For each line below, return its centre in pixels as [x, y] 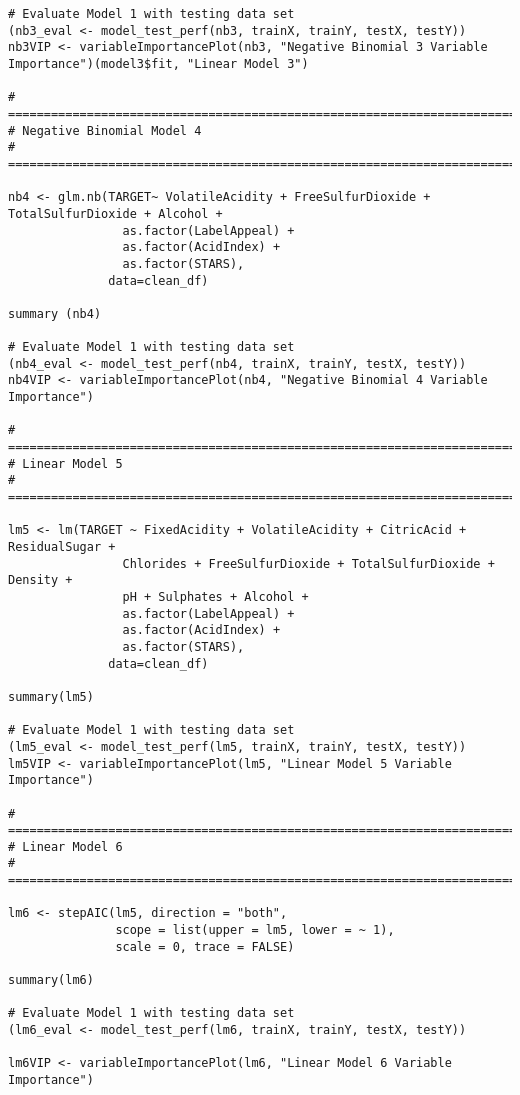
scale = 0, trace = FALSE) [205, 946]
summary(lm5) [51, 696]
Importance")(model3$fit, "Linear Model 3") [158, 63]
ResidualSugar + [62, 547]
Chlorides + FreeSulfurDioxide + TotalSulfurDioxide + [308, 563]
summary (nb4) [55, 313]
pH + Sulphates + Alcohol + [215, 596]
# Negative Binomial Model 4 [105, 130]
